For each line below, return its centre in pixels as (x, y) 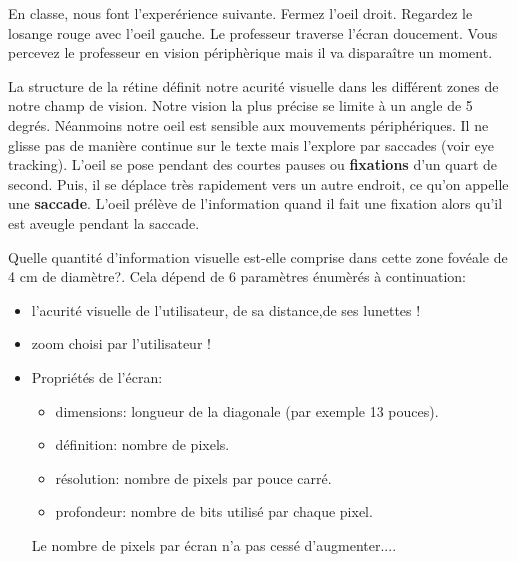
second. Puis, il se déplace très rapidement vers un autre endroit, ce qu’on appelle (258, 183)
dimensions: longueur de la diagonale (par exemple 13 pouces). (247, 410)
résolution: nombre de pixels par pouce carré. (193, 477)
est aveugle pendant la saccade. (104, 222)
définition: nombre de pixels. (142, 444)
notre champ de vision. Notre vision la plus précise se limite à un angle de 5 (240, 105)
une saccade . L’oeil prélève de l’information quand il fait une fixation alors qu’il (255, 203)
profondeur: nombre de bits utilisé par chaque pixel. (214, 511)
